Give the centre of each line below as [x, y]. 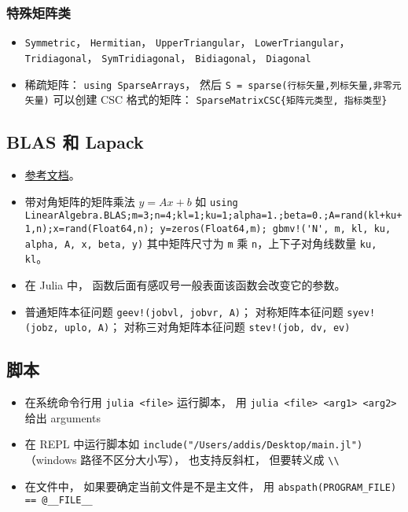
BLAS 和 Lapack [75, 142]
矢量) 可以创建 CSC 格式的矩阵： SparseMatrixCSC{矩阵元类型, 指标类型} [206, 99]
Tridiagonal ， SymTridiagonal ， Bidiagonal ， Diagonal [168, 57]
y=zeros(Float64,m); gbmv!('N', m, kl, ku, [276, 228]
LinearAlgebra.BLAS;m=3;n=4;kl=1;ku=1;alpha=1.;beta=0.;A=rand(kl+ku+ [213, 216]
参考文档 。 [52, 175]
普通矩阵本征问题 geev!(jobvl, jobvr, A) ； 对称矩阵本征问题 [184, 311]
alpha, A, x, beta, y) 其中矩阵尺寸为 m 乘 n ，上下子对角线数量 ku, [201, 243]
